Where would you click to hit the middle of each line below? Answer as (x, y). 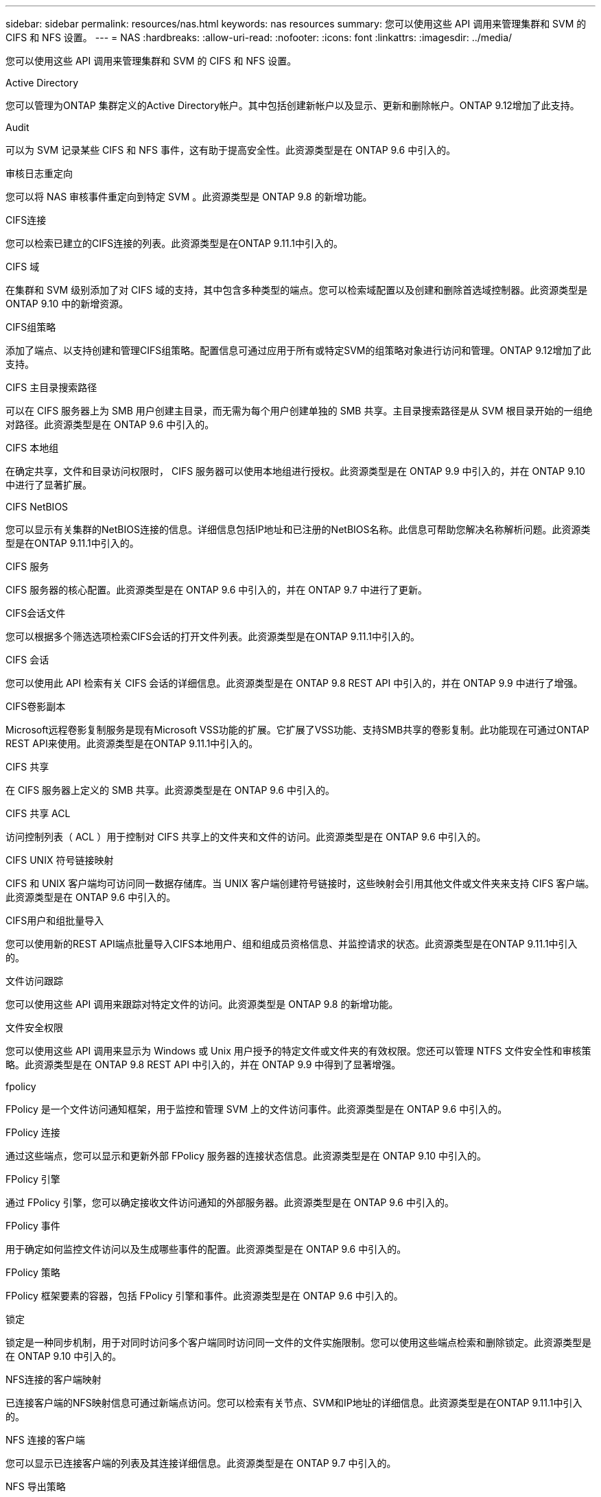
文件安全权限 (34, 1027)
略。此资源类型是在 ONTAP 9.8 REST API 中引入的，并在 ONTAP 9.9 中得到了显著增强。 (203, 1064)
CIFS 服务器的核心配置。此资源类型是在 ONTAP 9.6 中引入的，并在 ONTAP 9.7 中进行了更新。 (216, 590)
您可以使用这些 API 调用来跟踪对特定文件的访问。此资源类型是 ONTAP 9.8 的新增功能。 (202, 1004)
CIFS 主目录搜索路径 (51, 387)
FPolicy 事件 (33, 1226)
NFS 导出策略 (36, 1486)
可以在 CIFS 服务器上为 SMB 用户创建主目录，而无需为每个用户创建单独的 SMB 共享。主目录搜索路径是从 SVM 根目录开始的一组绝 (299, 411)
